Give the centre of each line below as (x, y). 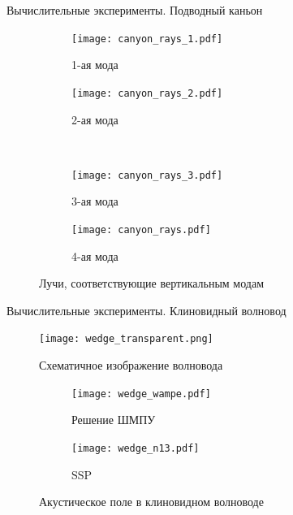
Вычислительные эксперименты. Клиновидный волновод (146, 310)
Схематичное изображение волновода (131, 365)
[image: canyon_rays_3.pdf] (147, 175)
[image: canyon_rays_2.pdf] (147, 93)
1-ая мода (95, 65)
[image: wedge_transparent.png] (126, 339)
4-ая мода (95, 255)
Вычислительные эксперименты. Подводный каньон (135, 10)
